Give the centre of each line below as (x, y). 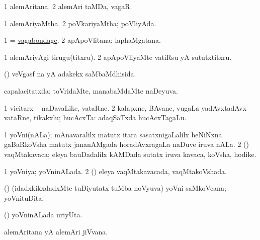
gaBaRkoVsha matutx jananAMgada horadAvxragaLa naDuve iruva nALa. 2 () (126, 144)
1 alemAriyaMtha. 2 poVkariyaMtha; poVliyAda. (80, 23)
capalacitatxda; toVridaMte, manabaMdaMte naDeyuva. (91, 90)
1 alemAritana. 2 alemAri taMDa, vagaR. (68, 6)
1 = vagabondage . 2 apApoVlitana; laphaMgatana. (82, 40)
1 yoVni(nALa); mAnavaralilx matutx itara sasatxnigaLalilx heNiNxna (113, 134)
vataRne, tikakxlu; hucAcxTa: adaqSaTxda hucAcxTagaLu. (95, 117)
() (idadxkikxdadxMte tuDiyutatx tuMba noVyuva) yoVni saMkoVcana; (115, 188)
